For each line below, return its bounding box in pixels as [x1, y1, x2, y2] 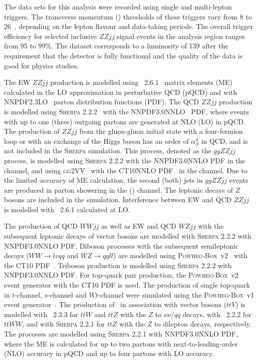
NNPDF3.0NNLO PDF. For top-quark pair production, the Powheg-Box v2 [4, 270, 239, 280]
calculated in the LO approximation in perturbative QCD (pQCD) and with [4, 86, 238, 97]
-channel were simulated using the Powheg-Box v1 [98, 289, 255, 300]
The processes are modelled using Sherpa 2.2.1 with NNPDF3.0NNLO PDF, [4, 329, 238, 339]
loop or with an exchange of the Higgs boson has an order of [4, 135, 189, 146]
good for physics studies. [4, 60, 79, 70]
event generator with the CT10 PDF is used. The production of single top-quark [4, 280, 250, 290]
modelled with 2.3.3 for [4, 309, 78, 319]
